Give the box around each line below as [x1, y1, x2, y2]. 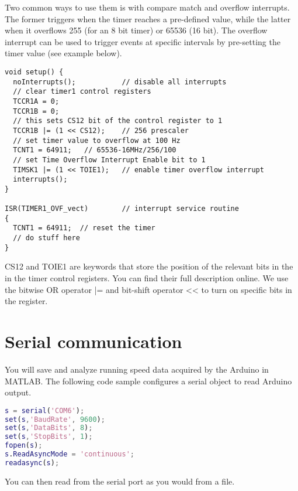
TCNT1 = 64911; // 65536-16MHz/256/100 [13, 146, 176, 155]
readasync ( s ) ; [5, 458, 60, 467]
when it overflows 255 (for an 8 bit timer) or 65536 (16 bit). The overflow [5, 24, 268, 36]
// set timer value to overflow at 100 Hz [13, 136, 181, 145]
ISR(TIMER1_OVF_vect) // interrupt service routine [5, 204, 239, 213]
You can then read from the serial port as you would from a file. [5, 475, 235, 487]
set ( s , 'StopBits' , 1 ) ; [5, 432, 93, 441]
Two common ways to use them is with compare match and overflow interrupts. [5, 1, 290, 13]
